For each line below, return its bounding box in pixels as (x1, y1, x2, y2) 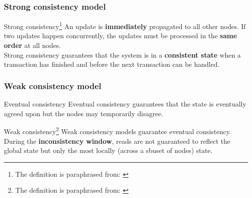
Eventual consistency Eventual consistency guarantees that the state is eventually (4, 99, 246, 109)
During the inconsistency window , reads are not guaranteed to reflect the (4, 136, 231, 146)
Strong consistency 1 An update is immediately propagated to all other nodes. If (4, 20, 246, 31)
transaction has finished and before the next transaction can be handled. (4, 59, 220, 69)
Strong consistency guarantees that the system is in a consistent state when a (4, 49, 241, 60)
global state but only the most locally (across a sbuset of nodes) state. (4, 145, 213, 155)
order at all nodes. (4, 40, 61, 50)
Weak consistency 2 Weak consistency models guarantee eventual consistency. (4, 125, 231, 136)
